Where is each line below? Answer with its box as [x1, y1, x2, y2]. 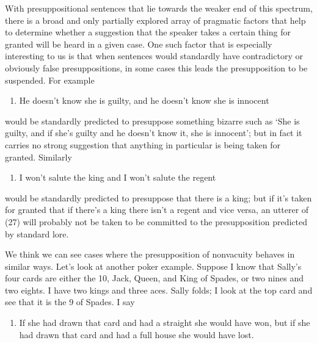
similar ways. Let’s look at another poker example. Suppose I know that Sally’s [5, 259, 302, 272]
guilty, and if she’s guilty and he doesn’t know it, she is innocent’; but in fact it [5, 126, 302, 139]
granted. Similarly [5, 150, 72, 163]
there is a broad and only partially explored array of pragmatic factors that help [5, 13, 306, 26]
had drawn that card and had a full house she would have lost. [19, 328, 254, 341]
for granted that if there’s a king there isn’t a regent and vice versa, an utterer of [5, 203, 309, 216]
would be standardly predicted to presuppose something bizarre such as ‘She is [5, 114, 300, 127]
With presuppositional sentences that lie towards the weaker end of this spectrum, [5, 2, 313, 14]
